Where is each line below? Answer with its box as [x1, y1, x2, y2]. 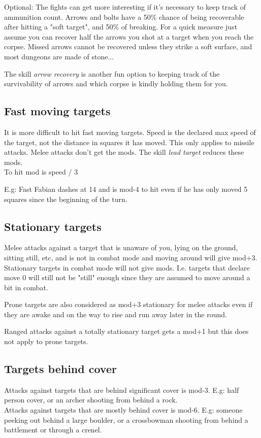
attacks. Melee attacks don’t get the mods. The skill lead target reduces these [4, 147, 244, 157]
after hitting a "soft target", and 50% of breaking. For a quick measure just [4, 21, 238, 32]
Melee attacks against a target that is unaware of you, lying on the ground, [4, 242, 238, 253]
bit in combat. [4, 282, 48, 292]
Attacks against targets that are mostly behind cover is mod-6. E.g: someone [4, 405, 243, 415]
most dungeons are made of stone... [4, 51, 114, 61]
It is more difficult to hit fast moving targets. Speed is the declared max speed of [4, 126, 256, 137]
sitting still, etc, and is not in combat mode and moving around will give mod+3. [4, 252, 257, 262]
